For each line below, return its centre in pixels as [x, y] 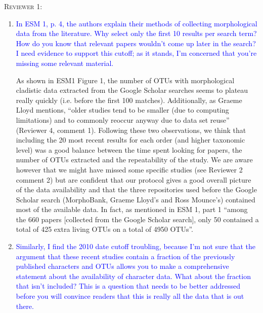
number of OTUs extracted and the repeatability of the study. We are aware [134, 160]
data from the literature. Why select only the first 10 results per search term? [136, 33]
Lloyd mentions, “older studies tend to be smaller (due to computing [122, 110]
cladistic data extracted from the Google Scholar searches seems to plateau [132, 90]
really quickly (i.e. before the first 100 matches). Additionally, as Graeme [129, 100]
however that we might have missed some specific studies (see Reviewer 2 [129, 169]
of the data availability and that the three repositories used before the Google [136, 189]
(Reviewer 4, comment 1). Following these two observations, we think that [131, 130]
